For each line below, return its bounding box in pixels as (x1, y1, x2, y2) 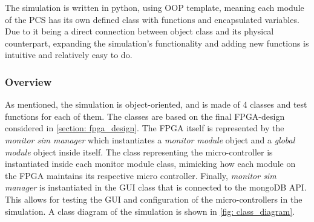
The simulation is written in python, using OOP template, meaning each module (5, 1, 304, 13)
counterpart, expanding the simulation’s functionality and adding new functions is (5, 36, 309, 49)
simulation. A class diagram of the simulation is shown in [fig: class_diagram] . (5, 204, 295, 217)
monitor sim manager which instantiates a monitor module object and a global (5, 133, 295, 146)
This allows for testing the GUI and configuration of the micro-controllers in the (5, 192, 303, 205)
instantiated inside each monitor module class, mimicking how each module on (5, 157, 296, 170)
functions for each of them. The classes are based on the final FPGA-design (5, 109, 285, 122)
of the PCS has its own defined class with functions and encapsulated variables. (5, 13, 299, 25)
